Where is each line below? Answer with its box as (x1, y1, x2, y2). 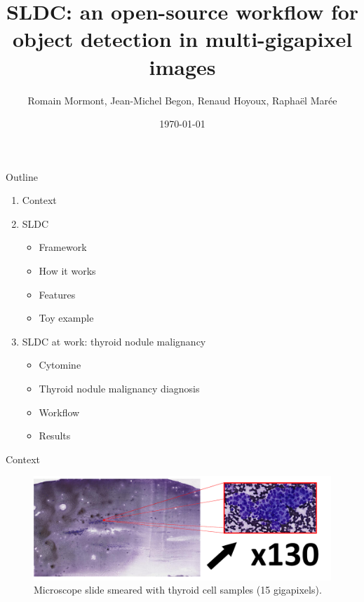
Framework (39, 240, 87, 254)
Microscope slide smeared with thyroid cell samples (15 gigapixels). (34, 582, 322, 597)
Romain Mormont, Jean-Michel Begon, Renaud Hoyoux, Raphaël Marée (27, 93, 337, 107)
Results (39, 428, 71, 443)
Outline (6, 169, 38, 184)
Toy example (39, 310, 94, 325)
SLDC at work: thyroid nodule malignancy (22, 334, 206, 348)
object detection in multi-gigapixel (12, 25, 353, 53)
